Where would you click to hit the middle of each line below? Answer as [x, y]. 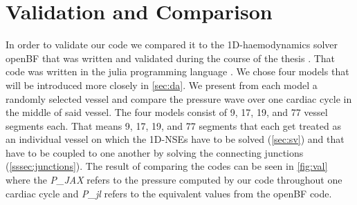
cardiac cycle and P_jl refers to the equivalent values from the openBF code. [169, 193]
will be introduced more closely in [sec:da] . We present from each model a [162, 85]
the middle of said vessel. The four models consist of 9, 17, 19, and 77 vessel [167, 112]
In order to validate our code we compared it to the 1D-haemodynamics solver [172, 45]
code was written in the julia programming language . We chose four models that [177, 71]
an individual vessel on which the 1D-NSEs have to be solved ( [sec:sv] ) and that [175, 139]
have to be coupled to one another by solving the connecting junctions [155, 152]
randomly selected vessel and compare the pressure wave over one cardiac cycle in [179, 98]
